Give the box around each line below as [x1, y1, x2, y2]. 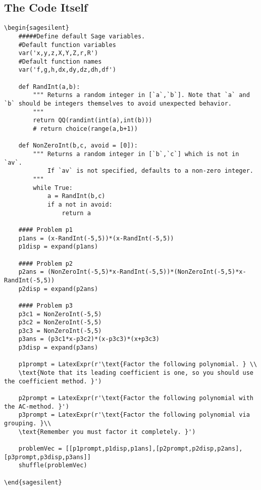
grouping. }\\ [4, 420, 51, 427]
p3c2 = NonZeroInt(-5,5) [18, 319, 102, 326]
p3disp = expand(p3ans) [18, 344, 98, 352]
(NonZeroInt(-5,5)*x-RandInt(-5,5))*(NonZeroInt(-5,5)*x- [47, 268, 246, 276]
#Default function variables [18, 41, 116, 48]
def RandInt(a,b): [18, 83, 80, 90]
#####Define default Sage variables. [18, 32, 145, 40]
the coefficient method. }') [4, 377, 102, 385]
